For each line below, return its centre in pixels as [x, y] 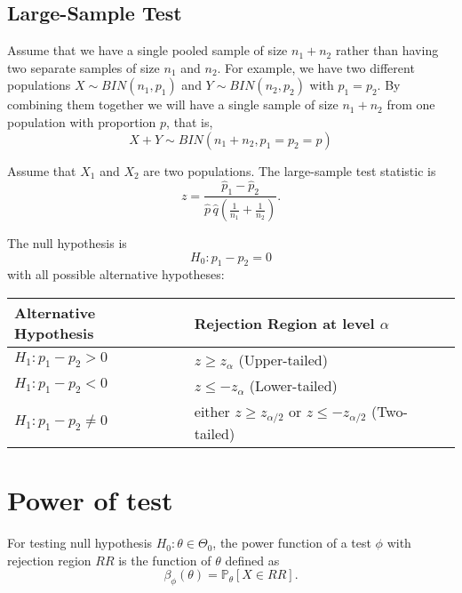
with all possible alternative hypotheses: [116, 274]
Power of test [90, 500]
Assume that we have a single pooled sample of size [147, 50]
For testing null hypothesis [80, 543]
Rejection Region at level [284, 323]
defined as [252, 560]
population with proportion [82, 121]
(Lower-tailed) [293, 386]
